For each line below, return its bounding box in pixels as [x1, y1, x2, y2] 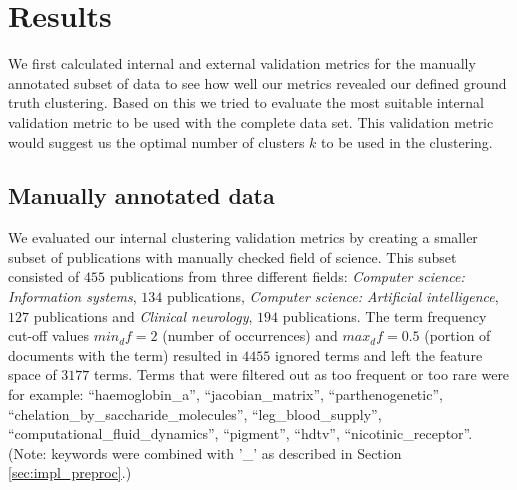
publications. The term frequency [282, 305, 487, 326]
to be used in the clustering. [321, 131, 493, 152]
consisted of [8, 266, 80, 287]
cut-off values [8, 325, 89, 346]
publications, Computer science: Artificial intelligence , [166, 286, 499, 307]
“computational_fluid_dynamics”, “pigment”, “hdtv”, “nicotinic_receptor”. [8, 423, 473, 444]
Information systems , [8, 286, 137, 307]
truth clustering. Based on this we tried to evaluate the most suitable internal [8, 92, 484, 113]
